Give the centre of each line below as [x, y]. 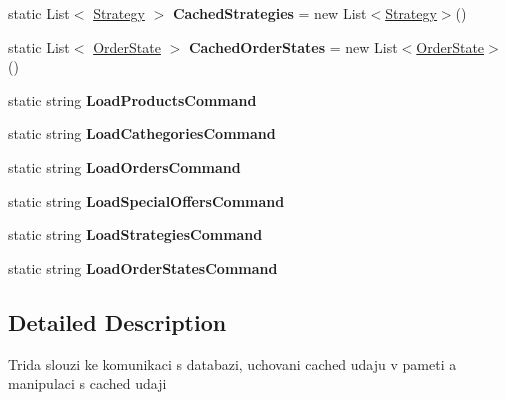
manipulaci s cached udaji [87, 383]
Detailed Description [117, 321]
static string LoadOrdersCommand [124, 166]
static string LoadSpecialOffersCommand [146, 200]
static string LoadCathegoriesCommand [142, 133]
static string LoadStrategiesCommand [135, 234]
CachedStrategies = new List [269, 13]
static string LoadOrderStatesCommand [143, 267]
